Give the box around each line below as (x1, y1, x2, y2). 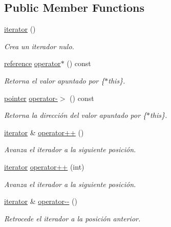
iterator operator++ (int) (4, 161, 84, 172)
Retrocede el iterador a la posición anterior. (4, 213, 141, 223)
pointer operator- (4, 92, 58, 103)
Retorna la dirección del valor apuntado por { (4, 110, 147, 120)
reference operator (4, 58, 61, 69)
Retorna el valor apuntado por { (4, 75, 105, 86)
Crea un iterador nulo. (4, 40, 74, 51)
